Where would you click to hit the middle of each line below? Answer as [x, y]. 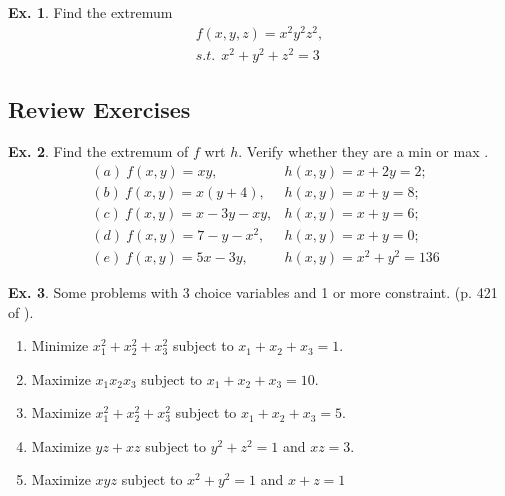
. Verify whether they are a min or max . [363, 151]
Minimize [60, 345]
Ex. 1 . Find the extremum [90, 12]
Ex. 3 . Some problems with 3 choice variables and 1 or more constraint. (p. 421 [253, 291]
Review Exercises [99, 109]
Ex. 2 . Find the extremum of [98, 151]
